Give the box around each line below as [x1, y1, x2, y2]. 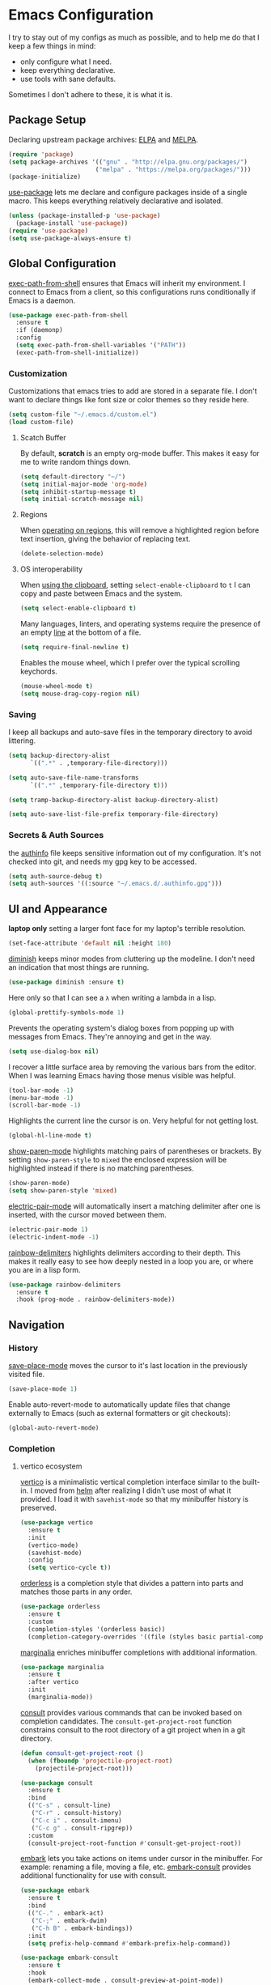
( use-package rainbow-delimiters [8, 1281, 121, 1289]
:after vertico [28, 1678, 79, 1686]
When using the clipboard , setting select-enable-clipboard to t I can [19, 580, 251, 590]
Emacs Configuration [8, 6, 154, 24]
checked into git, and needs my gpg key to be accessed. [8, 856, 197, 866]
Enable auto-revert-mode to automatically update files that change [8, 1399, 231, 1409]
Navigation [8, 1318, 65, 1332]
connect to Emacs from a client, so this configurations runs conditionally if [8, 287, 256, 296]
